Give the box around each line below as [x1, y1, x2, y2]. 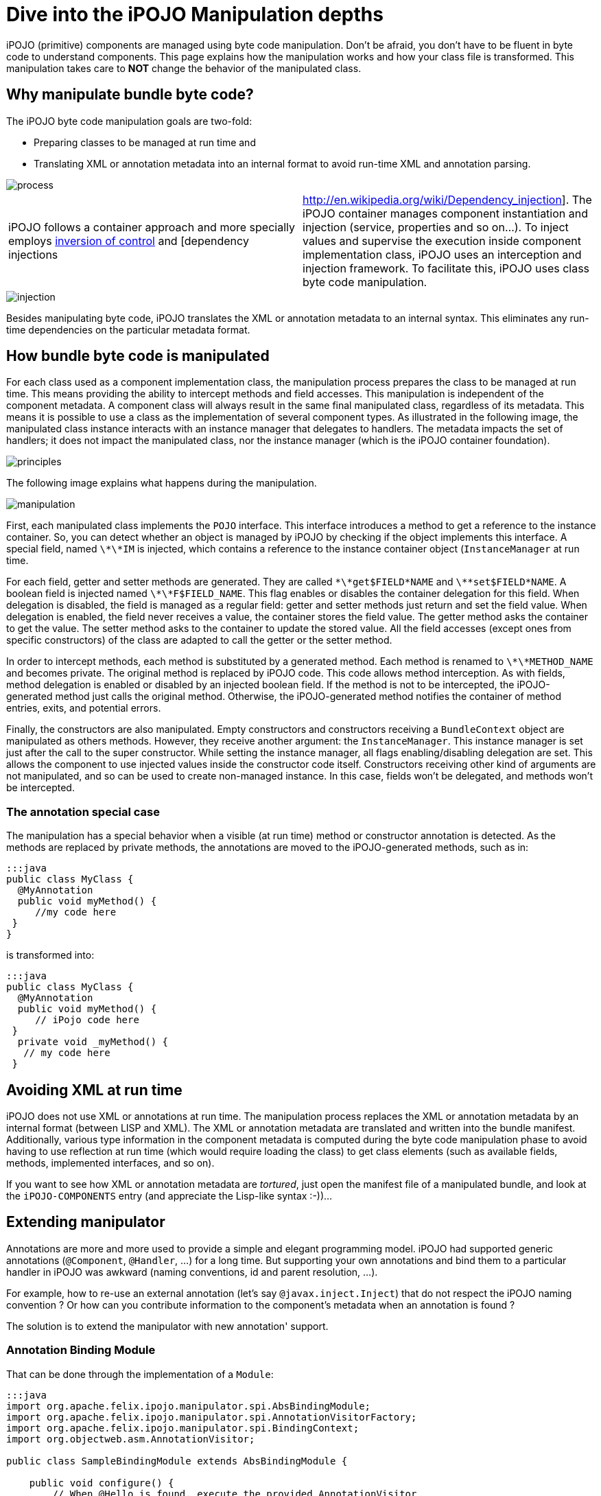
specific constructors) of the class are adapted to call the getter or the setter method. [6, 634, 392, 646]
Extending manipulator [6, 1213, 165, 1231]
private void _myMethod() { [17, 1036, 169, 1048]
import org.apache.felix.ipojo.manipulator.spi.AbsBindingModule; [6, 1400, 371, 1412]
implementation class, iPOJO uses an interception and [303, 247, 582, 261]
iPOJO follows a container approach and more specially [8, 220, 295, 234]
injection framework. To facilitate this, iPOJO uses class [303, 261, 590, 275]
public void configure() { [29, 1477, 174, 1488]
